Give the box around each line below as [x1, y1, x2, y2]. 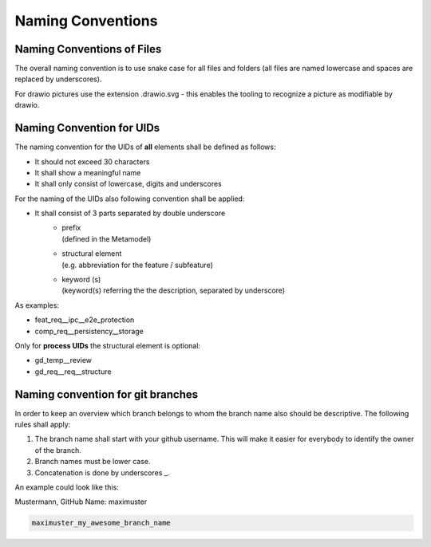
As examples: [14, 300, 60, 310]
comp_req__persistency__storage [34, 326, 144, 336]
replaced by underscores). [14, 74, 102, 84]
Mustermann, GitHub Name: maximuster [14, 497, 148, 506]
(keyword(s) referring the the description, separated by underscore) [61, 285, 286, 295]
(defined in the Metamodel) [61, 234, 152, 243]
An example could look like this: [14, 482, 119, 492]
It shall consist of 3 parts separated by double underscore [34, 208, 226, 218]
